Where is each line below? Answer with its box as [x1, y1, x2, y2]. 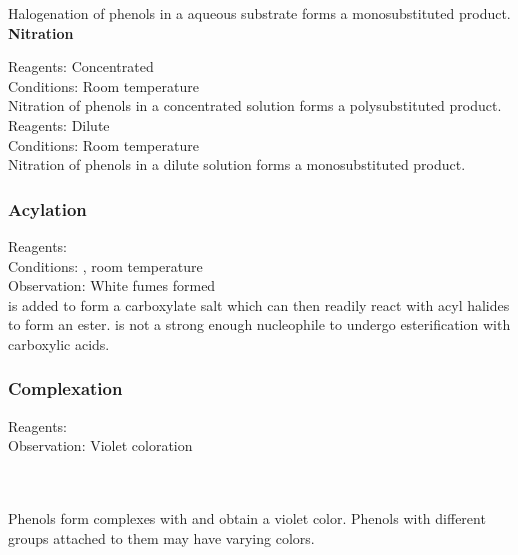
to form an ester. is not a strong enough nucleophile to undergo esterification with [8, 314, 511, 335]
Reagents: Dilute [8, 114, 110, 135]
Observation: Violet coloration [8, 435, 193, 456]
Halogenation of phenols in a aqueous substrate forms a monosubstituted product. [8, 3, 511, 23]
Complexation [8, 376, 123, 401]
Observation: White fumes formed [8, 275, 216, 296]
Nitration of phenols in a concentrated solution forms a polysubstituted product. [8, 95, 502, 116]
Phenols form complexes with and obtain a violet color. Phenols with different [8, 508, 486, 529]
